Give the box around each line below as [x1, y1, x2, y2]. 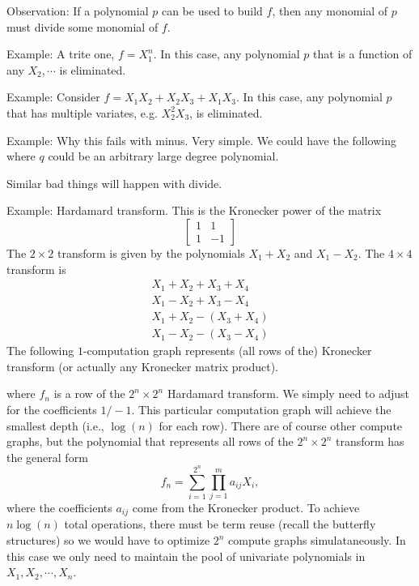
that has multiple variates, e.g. [6, 104, 158, 121]
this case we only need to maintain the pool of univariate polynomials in [6, 547, 366, 564]
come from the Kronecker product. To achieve [132, 499, 360, 515]
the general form [6, 448, 88, 465]
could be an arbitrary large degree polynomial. [48, 148, 279, 165]
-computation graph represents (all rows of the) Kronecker [83, 342, 372, 359]
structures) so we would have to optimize [6, 532, 210, 549]
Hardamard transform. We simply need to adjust [167, 385, 410, 402]
